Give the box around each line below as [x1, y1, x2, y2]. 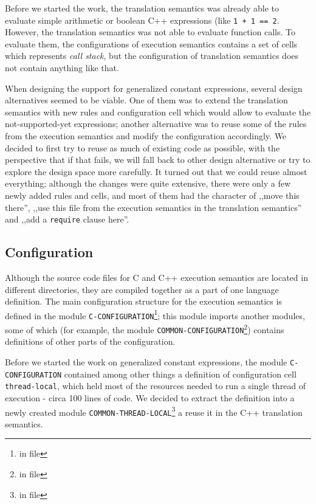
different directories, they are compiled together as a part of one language [5, 283, 279, 295]
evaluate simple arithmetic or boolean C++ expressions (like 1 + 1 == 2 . [5, 13, 280, 26]
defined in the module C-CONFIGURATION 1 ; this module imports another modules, [5, 307, 305, 322]
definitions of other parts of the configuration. [5, 335, 176, 348]
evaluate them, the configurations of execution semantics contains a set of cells [5, 37, 298, 50]
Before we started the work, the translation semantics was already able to [5, 2, 280, 14]
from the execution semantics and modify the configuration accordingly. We [5, 129, 287, 142]
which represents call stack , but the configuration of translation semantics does [5, 49, 299, 62]
